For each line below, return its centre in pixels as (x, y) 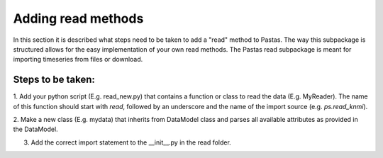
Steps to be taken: (54, 80)
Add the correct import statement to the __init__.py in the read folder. (131, 142)
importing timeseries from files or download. (78, 60)
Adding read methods (78, 18)
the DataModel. (35, 129)
